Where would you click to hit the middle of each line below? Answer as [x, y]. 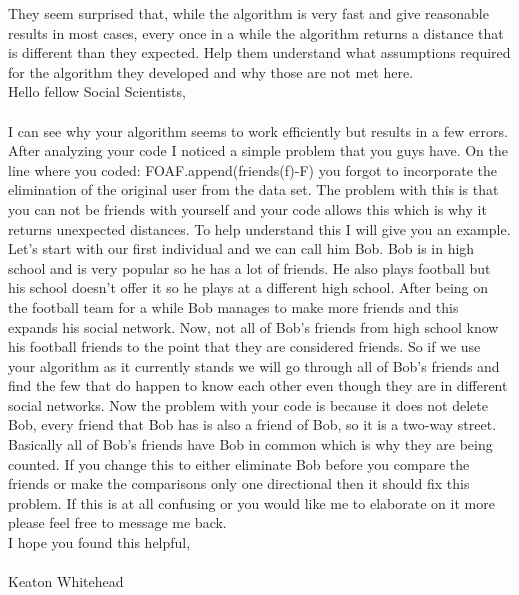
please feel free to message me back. [117, 522]
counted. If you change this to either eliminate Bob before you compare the [239, 463]
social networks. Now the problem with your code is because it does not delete [248, 404]
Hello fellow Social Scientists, [97, 91]
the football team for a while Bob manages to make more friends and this [233, 306]
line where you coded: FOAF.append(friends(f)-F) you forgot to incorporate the [252, 169]
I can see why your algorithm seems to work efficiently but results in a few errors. [258, 130]
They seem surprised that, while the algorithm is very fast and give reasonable [248, 13]
